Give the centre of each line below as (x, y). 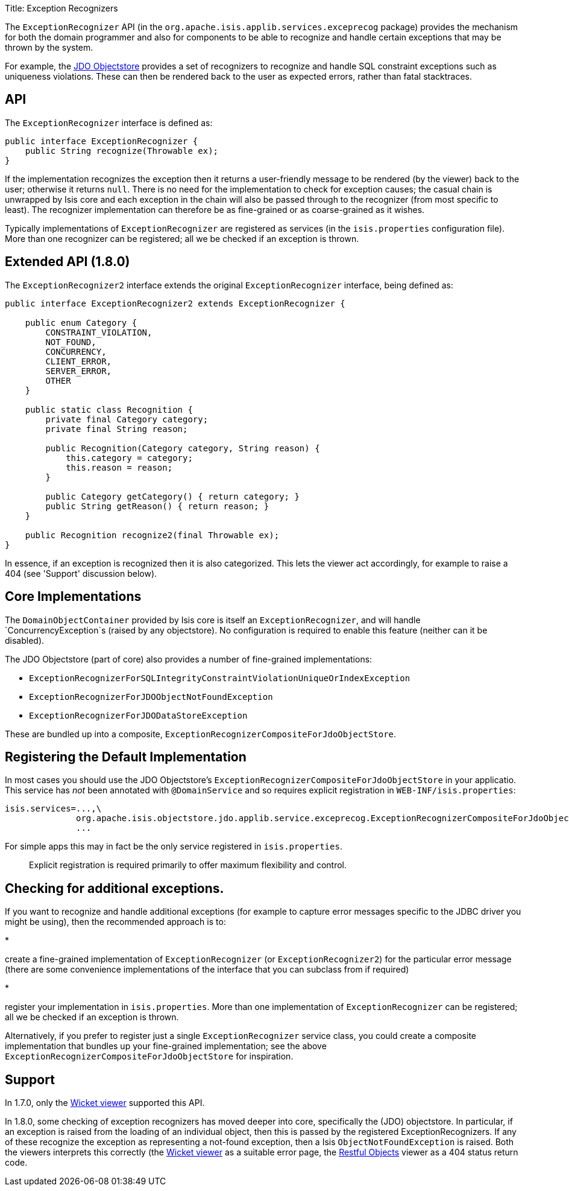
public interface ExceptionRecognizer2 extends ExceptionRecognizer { (175, 303)
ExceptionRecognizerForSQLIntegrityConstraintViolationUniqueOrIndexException (220, 678)
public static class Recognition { (109, 409)
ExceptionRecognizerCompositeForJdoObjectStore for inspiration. (149, 1056)
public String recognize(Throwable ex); (122, 151)
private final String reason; (117, 429)
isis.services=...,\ (53, 809)
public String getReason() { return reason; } (157, 506)
